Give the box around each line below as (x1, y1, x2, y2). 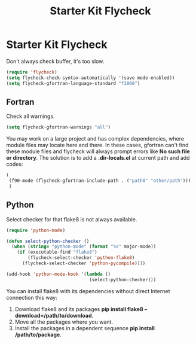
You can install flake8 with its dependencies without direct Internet (6, 287, 170, 294)
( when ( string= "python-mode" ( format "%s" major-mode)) (11, 243, 157, 249)
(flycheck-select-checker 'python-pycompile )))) (22, 260, 146, 267)
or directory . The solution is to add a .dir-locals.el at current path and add (6, 154, 190, 162)
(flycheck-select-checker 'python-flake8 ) (27, 255, 135, 261)
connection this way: (6, 294, 58, 301)
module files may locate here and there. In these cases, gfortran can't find (6, 142, 189, 149)
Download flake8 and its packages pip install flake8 (14, 305, 143, 312)
